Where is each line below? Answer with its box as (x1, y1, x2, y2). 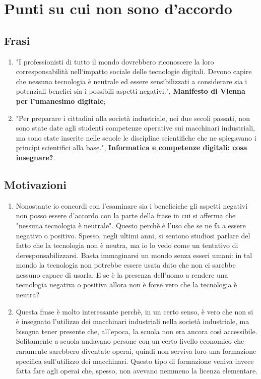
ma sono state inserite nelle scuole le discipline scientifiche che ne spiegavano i (16, 132, 256, 143)
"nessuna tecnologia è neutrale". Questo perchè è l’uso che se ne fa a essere (16, 220, 246, 230)
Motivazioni (4, 176, 67, 192)
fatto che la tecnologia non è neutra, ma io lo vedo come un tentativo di (16, 240, 238, 250)
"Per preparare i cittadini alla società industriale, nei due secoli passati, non (16, 112, 250, 123)
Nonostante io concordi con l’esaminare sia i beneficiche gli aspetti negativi (16, 200, 248, 211)
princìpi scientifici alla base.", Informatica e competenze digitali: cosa (16, 142, 247, 153)
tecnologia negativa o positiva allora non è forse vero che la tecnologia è (16, 279, 237, 290)
